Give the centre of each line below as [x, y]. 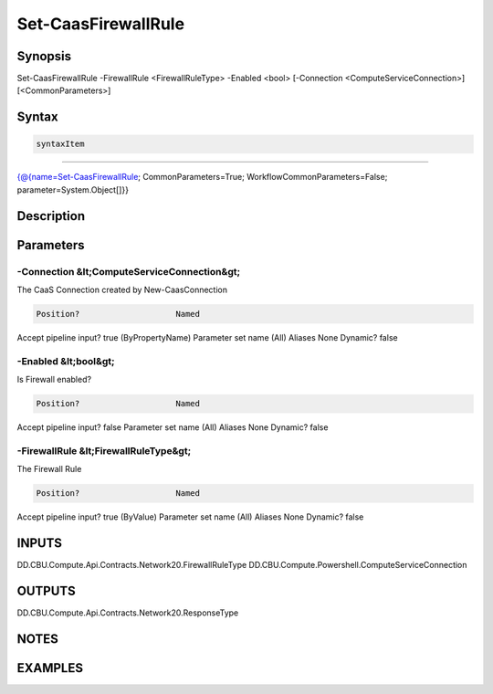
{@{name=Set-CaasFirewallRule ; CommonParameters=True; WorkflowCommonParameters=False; [202, 177]
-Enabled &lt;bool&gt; [66, 361]
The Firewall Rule [49, 469]
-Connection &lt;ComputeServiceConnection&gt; [129, 271]
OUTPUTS [47, 590]
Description [51, 216]
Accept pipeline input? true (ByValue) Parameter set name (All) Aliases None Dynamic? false [190, 517]
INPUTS [40, 543]
